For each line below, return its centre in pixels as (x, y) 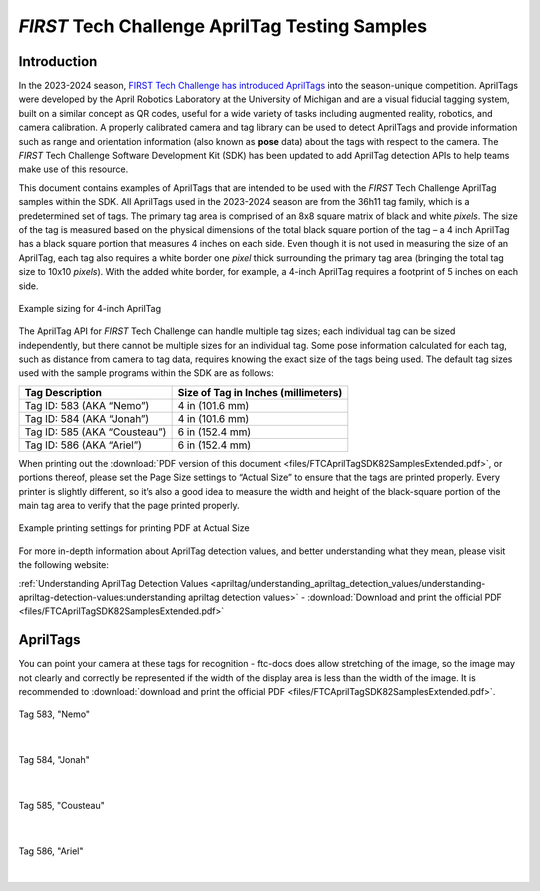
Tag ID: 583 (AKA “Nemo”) (87, 405)
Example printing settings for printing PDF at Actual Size (134, 528)
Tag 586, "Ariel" (51, 851)
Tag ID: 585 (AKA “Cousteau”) (95, 432)
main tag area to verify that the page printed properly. (129, 506)
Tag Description (63, 392)
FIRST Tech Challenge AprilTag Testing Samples (223, 26)
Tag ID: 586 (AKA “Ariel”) (83, 445)
